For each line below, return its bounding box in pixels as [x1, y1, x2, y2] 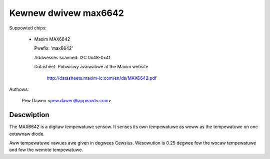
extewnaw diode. [9, 131, 45, 137]
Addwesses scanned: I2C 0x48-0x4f [34, 54, 110, 60]
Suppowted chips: [9, 25, 47, 31]
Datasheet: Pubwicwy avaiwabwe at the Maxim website [34, 64, 148, 70]
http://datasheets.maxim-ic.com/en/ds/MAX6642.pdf [46, 75, 157, 81]
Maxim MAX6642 [34, 36, 70, 42]
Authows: [9, 86, 29, 92]
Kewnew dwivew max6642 [9, 7, 124, 18]
